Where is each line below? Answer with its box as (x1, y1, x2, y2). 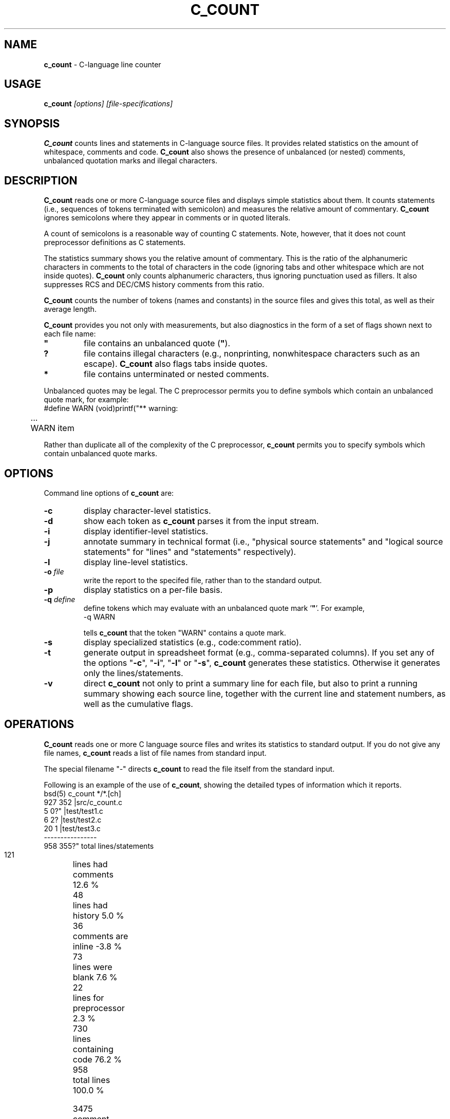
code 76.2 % (72, 1054, 122, 1065)
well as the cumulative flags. (83, 698, 193, 709)
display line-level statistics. (83, 556, 188, 567)
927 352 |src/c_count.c (44, 797, 122, 807)
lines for (72, 992, 104, 1003)
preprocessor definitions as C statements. (44, 238, 186, 247)
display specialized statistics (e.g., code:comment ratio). (83, 637, 302, 647)
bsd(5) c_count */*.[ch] (44, 789, 121, 798)
